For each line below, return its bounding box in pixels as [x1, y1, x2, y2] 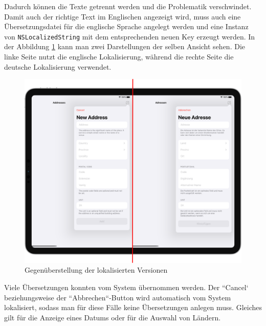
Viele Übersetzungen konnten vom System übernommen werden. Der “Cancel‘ [4, 281, 249, 292]
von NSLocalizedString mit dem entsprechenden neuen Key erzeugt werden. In [4, 31, 255, 42]
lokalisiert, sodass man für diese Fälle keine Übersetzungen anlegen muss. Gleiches [4, 302, 262, 313]
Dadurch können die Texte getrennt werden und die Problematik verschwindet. [4, 1, 252, 11]
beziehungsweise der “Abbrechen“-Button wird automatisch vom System [4, 292, 231, 302]
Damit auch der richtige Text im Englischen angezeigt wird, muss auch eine [4, 11, 241, 22]
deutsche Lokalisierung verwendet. [4, 61, 112, 72]
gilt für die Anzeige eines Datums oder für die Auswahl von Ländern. [4, 312, 221, 322]
